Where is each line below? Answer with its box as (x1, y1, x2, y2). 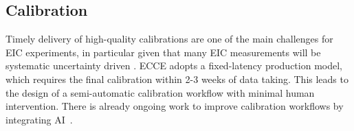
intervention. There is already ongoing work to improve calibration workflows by (5, 99, 344, 113)
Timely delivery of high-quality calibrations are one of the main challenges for (5, 32, 333, 46)
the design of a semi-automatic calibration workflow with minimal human (5, 85, 315, 99)
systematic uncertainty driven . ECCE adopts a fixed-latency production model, (5, 58, 342, 73)
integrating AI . (5, 112, 73, 126)
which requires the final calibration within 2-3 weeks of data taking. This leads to (5, 71, 349, 86)
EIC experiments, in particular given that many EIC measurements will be (5, 45, 321, 59)
